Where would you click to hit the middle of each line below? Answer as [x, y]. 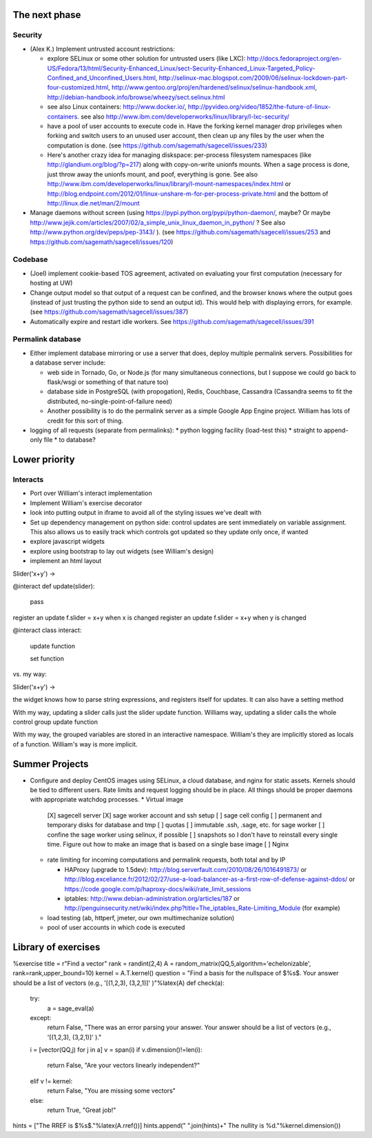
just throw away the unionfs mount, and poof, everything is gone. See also [153, 174]
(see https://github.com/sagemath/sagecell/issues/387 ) [109, 312]
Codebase [30, 260]
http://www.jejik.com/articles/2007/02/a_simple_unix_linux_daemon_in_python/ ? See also [158, 222]
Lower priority [44, 459]
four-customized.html [78, 88]
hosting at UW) [51, 283]
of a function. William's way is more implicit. [75, 744]
